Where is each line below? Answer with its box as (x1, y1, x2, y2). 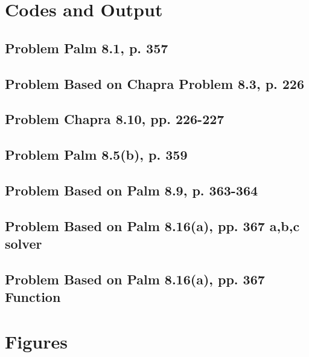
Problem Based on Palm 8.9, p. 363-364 (5, 180, 258, 199)
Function (5, 287, 61, 306)
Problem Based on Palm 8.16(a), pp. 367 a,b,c (5, 216, 300, 235)
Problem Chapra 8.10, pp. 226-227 (5, 110, 225, 128)
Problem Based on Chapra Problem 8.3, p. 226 (5, 74, 305, 93)
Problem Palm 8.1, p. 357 (5, 38, 168, 57)
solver (5, 234, 42, 253)
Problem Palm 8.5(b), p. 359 (5, 145, 188, 164)
